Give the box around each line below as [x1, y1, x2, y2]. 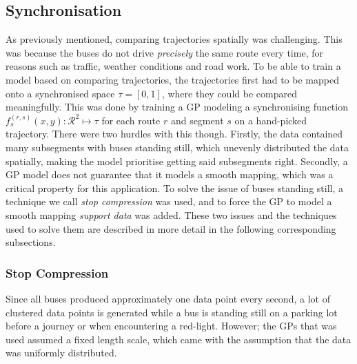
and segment [170, 113, 224, 127]
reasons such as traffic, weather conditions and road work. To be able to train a [6, 59, 341, 73]
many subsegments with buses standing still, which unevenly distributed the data [6, 140, 349, 154]
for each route [101, 113, 161, 127]
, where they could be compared [161, 86, 297, 100]
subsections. [6, 235, 56, 249]
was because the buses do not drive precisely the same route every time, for [6, 45, 323, 59]
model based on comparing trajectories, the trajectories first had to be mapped [6, 72, 339, 86]
